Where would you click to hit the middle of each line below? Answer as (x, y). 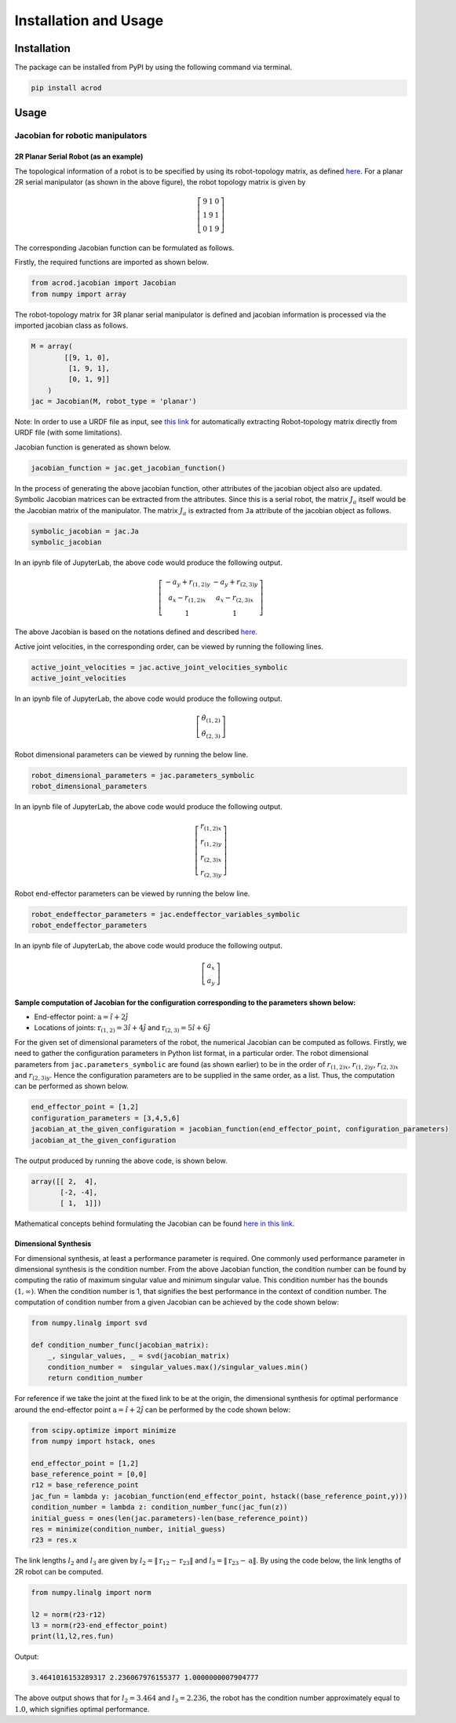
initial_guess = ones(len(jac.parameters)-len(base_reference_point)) (170, 1518)
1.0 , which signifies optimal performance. (82, 1709)
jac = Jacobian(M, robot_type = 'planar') (114, 401)
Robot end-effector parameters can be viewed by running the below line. (132, 893)
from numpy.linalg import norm (91, 1592)
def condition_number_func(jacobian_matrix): (120, 1345)
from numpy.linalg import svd (89, 1323)
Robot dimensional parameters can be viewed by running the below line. (131, 754)
